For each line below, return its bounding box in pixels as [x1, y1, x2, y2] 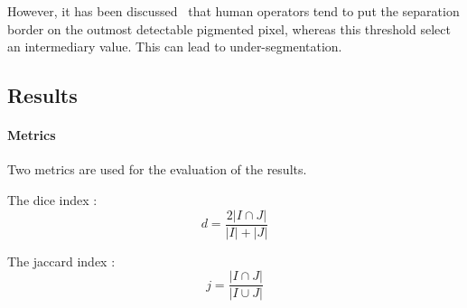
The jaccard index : [7, 251, 116, 270]
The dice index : [7, 190, 98, 209]
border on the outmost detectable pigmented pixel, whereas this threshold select [7, 19, 451, 38]
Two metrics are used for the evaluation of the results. [7, 160, 307, 179]
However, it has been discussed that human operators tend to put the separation [7, 2, 460, 20]
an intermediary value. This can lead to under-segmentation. [7, 37, 342, 56]
